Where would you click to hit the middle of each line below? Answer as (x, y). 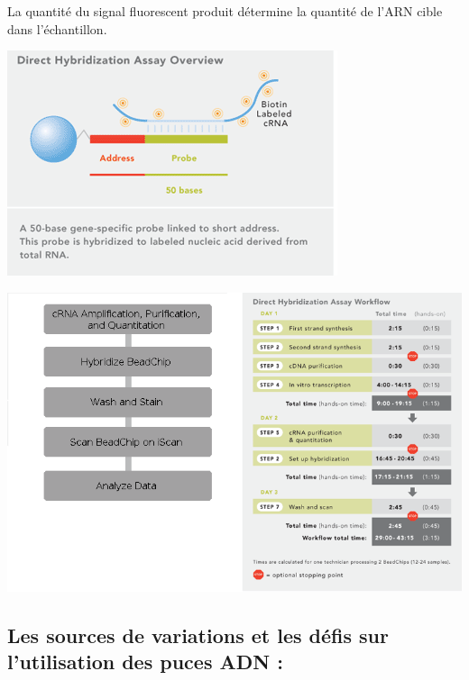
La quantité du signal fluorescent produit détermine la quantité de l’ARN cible (225, 11)
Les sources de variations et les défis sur (198, 635)
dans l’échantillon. (57, 28)
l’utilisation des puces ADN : (145, 661)
